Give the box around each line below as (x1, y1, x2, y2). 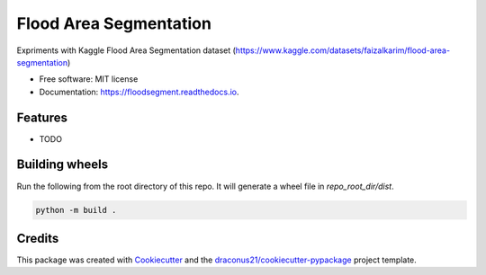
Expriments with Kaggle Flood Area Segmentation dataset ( (16, 45, 236, 56)
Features (16, 110, 67, 125)
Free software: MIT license (39, 74, 139, 84)
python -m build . (35, 205, 117, 215)
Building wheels (16, 157, 108, 173)
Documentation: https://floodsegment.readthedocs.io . (39, 86, 239, 97)
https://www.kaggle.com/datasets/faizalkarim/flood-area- (235, 45, 450, 56)
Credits (16, 230, 59, 246)
